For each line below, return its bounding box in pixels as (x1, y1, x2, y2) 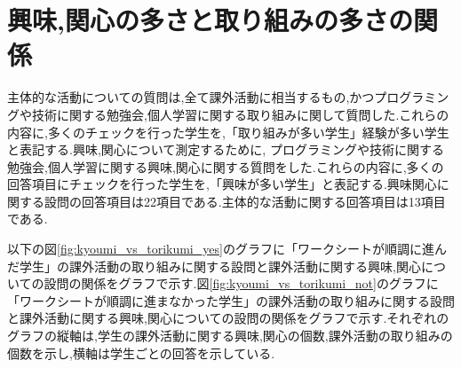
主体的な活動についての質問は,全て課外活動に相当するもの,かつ (7, 88, 375, 106)
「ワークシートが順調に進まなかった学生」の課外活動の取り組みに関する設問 (7, 291, 455, 309)
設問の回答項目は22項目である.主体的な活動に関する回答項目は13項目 (44, 192, 446, 210)
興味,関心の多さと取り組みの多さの (7, 2, 413, 38)
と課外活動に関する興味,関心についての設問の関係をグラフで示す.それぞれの (7, 309, 449, 327)
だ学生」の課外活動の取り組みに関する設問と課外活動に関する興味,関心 (7, 256, 421, 275)
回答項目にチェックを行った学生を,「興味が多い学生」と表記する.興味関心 (7, 175, 437, 193)
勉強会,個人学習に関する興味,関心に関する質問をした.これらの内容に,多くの (7, 157, 444, 176)
